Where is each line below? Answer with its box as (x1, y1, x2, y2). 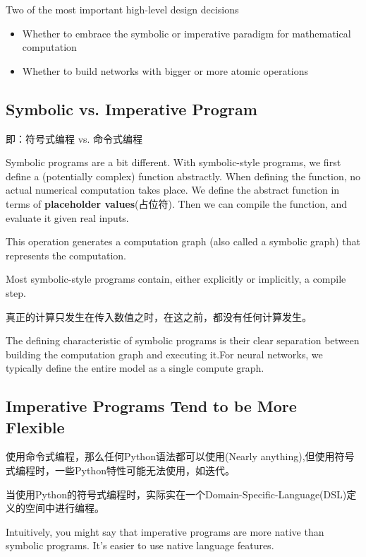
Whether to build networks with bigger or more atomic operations (22, 63, 309, 78)
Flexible (6, 416, 65, 438)
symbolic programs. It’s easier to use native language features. (6, 538, 274, 553)
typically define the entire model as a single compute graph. (6, 360, 264, 375)
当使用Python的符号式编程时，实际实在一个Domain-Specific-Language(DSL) (6, 486, 347, 501)
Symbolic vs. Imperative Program (6, 98, 257, 119)
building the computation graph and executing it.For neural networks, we (6, 346, 323, 361)
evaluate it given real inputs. (6, 210, 129, 225)
